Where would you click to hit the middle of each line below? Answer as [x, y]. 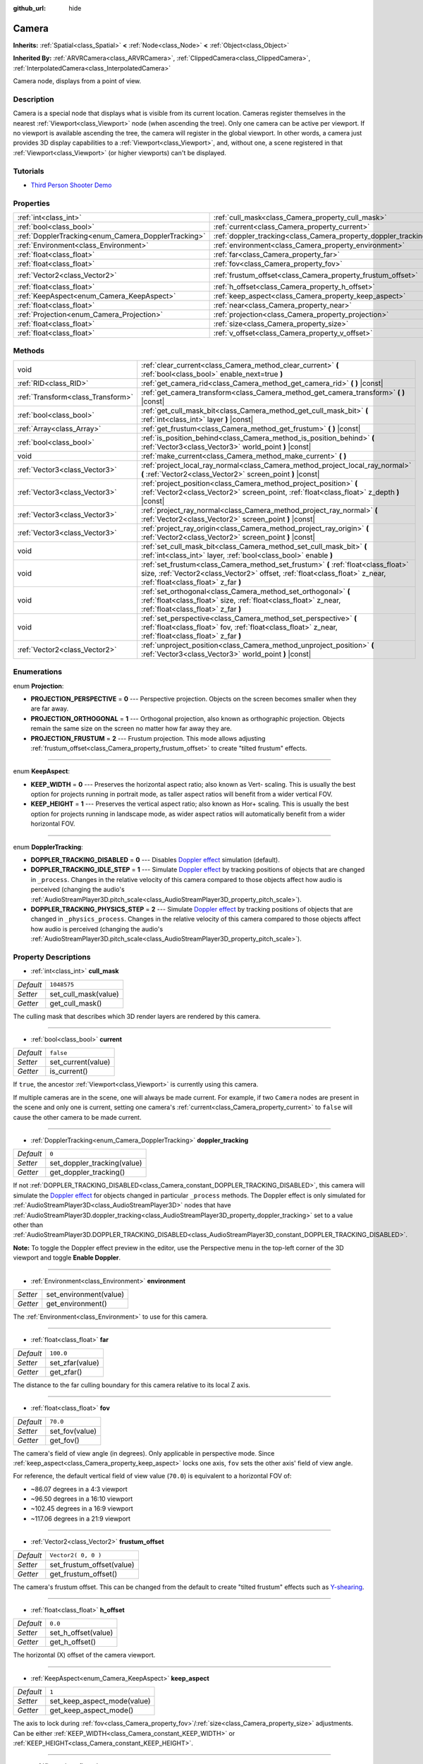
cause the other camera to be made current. [77, 1117]
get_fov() [65, 1440]
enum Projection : [38, 686]
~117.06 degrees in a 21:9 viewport [80, 1518]
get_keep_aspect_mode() [92, 1710]
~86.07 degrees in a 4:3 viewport [79, 1489]
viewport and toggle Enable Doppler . [67, 1258]
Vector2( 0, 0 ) [76, 1555]
